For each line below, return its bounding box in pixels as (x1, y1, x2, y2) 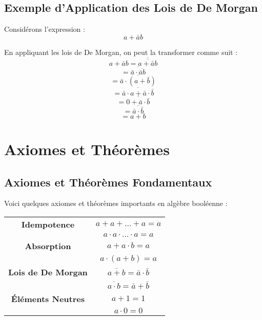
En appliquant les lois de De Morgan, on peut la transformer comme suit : (4, 46, 238, 57)
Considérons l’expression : (4, 24, 85, 34)
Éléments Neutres (11, 292, 85, 305)
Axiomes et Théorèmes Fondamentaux (4, 174, 212, 190)
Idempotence (21, 218, 75, 230)
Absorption (25, 239, 71, 252)
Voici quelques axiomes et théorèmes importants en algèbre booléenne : (4, 198, 228, 209)
